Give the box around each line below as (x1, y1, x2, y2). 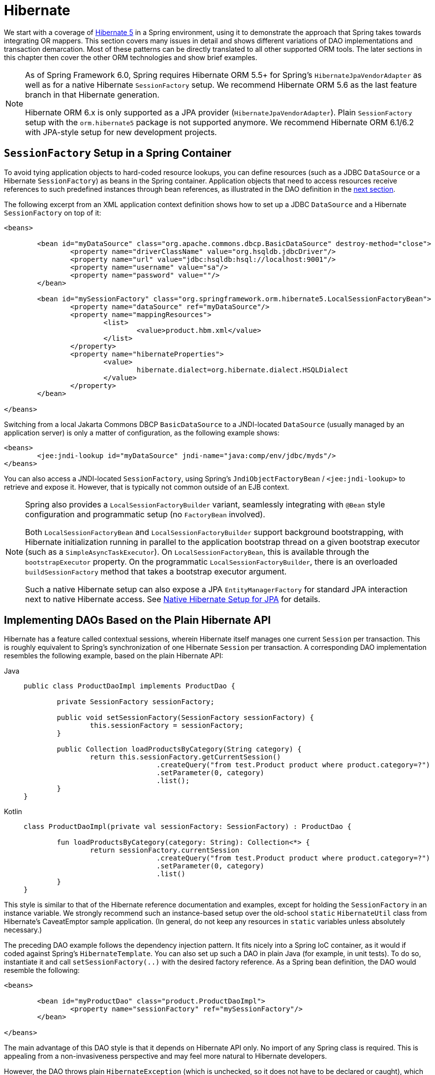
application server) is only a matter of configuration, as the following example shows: (4, 428, 280, 437)
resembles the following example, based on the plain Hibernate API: (4, 651, 223, 660)
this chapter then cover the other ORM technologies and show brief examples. (4, 53, 257, 62)
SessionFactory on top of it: (4, 208, 101, 217)
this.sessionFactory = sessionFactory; (90, 721, 244, 730)
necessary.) (4, 926, 42, 934)
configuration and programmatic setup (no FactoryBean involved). (25, 509, 265, 519)
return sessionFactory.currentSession (90, 846, 240, 855)
